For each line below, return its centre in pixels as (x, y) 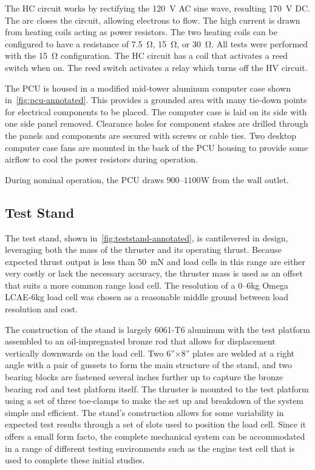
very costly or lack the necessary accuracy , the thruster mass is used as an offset (154, 273)
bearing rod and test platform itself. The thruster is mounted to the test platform (157, 388)
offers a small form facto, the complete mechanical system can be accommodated (155, 436)
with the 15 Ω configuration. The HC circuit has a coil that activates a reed (147, 55)
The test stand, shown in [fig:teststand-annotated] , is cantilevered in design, (147, 237)
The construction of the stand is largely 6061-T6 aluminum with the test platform (157, 329)
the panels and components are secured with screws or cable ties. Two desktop (151, 135)
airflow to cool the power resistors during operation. (101, 159)
